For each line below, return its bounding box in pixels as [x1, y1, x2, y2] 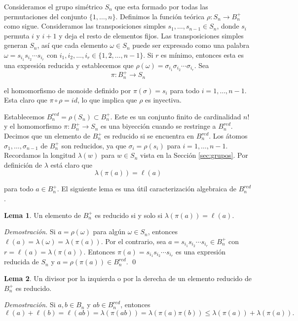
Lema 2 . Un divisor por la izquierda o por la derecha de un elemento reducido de [4, 273, 252, 284]
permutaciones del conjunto [4, 11, 87, 21]
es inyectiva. [145, 95, 182, 105]
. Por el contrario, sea [101, 236, 166, 246]
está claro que [50, 159, 93, 170]
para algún [93, 226, 125, 237]
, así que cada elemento [37, 40, 108, 50]
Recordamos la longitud [4, 150, 75, 160]
